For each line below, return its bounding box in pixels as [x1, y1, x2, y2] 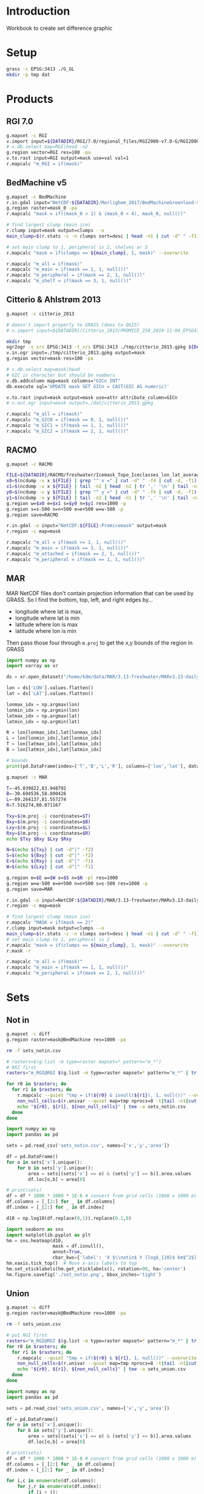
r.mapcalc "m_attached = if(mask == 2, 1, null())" [6, 550, 140, 557]
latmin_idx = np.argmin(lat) [6, 718, 80, 724]
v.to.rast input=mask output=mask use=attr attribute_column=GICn [6, 394, 178, 400]
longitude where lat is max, [15, 607, 83, 615]
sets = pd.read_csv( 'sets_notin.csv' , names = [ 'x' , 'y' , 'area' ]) [6, 1142, 170, 1149]
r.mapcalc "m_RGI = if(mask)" [6, 161, 83, 167]
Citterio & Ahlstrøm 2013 [6, 294, 101, 305]
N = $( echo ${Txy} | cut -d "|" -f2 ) [6, 847, 94, 853]
